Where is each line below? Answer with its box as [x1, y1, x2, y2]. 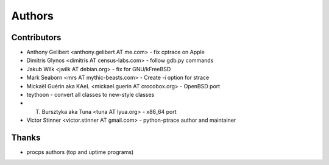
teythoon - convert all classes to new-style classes [26, 91, 155, 99]
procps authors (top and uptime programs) [26, 149, 134, 156]
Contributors [11, 32, 62, 43]
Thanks [11, 133, 41, 142]
